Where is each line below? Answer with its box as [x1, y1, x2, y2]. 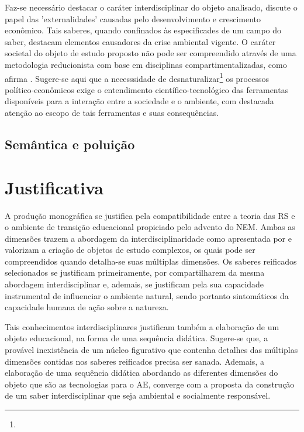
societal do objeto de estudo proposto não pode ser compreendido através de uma [5, 47, 296, 59]
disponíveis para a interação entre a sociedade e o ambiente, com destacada [5, 95, 274, 107]
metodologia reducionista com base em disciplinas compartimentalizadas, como [5, 58, 287, 70]
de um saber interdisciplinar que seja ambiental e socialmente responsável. [5, 389, 271, 402]
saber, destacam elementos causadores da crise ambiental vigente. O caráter [5, 35, 276, 47]
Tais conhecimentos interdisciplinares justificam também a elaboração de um [5, 320, 279, 332]
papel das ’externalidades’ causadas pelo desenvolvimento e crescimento [5, 12, 261, 25]
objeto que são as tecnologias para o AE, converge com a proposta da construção [5, 378, 295, 390]
